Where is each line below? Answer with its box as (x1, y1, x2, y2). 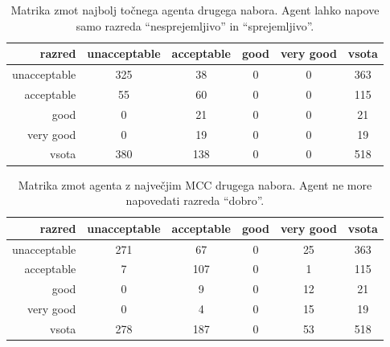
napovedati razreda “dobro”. (125, 192, 265, 209)
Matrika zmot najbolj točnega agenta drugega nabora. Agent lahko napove (10, 2, 380, 18)
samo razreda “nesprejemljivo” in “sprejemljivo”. (76, 17, 314, 34)
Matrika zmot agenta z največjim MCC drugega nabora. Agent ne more (18, 176, 372, 193)
